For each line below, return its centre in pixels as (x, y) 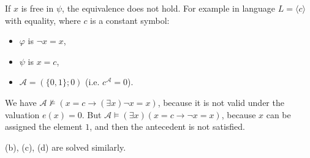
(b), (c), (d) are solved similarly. (66, 147)
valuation (22, 114)
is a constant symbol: (130, 20)
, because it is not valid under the (221, 102)
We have (21, 102)
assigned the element (44, 126)
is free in (37, 8)
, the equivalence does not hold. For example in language (169, 8)
